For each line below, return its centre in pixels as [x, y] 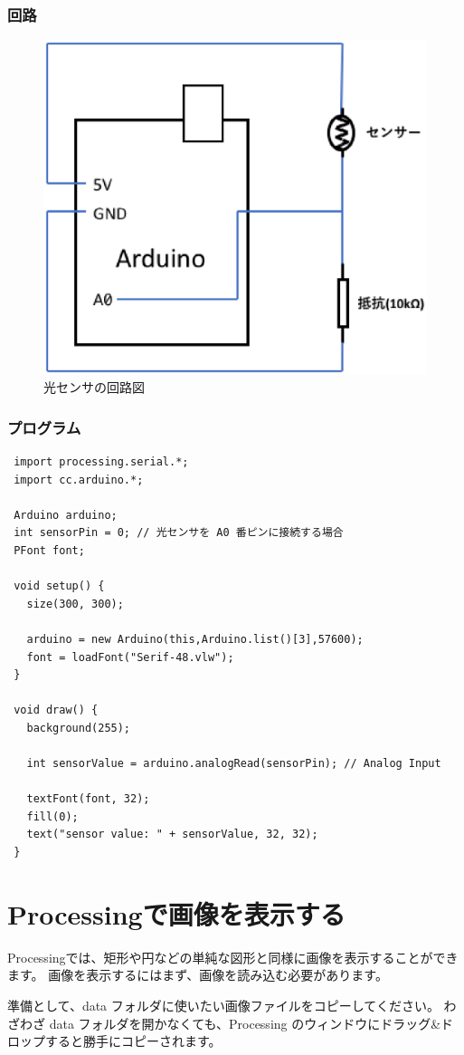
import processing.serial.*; [101, 461]
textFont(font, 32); [88, 799]
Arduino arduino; [66, 515]
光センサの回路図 [94, 387]
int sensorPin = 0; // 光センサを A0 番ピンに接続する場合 [179, 533]
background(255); [79, 728]
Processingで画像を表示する [176, 913]
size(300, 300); [75, 604]
